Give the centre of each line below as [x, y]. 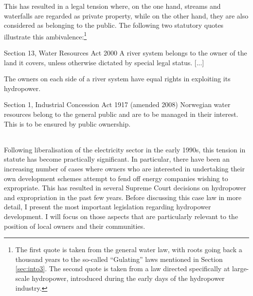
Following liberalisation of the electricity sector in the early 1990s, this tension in [125, 149]
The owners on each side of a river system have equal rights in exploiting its [117, 79]
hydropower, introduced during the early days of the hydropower [128, 278]
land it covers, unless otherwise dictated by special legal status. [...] [104, 62]
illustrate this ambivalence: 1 [45, 36]
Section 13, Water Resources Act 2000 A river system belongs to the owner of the [126, 53]
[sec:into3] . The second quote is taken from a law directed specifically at [123, 268]
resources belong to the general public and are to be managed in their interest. [121, 114]
